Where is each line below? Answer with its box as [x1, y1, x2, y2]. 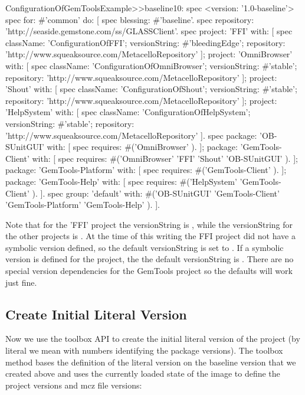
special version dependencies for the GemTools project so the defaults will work [5, 265, 293, 277]
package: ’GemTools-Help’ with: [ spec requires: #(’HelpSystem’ [5, 175, 237, 187]
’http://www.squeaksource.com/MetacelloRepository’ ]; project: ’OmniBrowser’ [5, 48, 293, 60]
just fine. [5, 276, 37, 288]
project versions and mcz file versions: [5, 378, 142, 391]
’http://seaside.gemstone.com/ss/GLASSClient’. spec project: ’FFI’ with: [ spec [5, 25, 293, 37]
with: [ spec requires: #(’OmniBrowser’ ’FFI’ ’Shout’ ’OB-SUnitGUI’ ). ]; [32, 152, 298, 164]
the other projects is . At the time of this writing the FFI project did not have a [5, 230, 296, 242]
